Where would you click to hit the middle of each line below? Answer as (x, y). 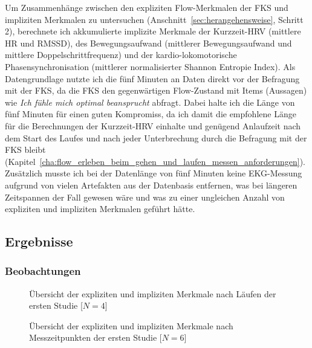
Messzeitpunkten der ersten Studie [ (96, 337)
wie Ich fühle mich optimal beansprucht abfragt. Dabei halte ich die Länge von (150, 102)
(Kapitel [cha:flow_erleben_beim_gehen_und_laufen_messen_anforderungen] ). (155, 161)
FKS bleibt (25, 150)
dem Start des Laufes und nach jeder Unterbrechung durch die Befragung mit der (156, 137)
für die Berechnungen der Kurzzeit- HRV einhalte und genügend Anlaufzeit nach (153, 125)
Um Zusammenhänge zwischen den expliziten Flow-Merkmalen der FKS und (147, 7)
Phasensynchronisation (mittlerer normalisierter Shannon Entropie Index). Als (150, 66)
